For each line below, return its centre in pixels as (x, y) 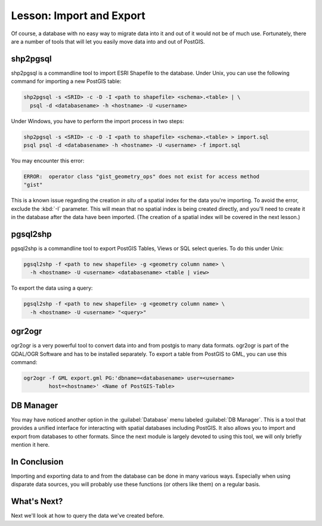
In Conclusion (37, 462)
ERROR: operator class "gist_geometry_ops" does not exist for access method (141, 176)
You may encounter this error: (48, 161)
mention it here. (30, 445)
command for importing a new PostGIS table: (66, 81)
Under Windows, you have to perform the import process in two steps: (97, 121)
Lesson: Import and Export (78, 16)
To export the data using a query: (52, 288)
